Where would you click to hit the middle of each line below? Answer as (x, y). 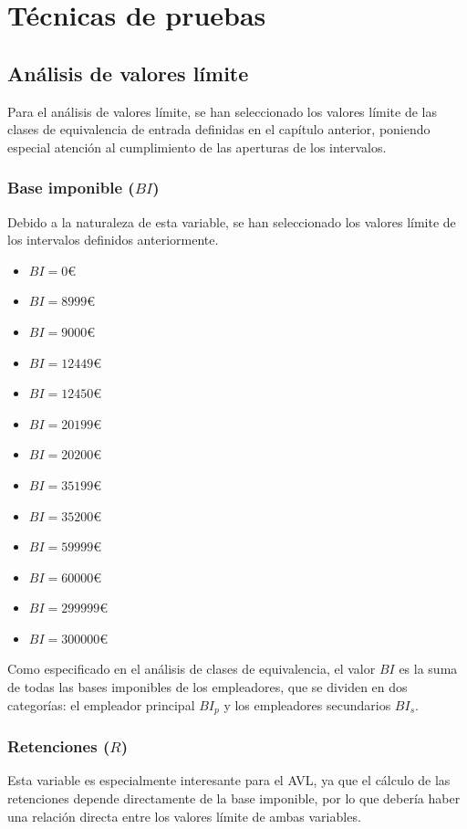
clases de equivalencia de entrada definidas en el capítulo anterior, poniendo (219, 129)
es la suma (428, 669)
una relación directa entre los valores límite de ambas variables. (184, 816)
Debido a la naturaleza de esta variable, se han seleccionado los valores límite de (232, 221)
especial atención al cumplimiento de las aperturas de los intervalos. (197, 147)
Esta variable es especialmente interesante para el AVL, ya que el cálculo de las (229, 780)
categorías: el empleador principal (101, 704)
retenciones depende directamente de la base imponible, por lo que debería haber (234, 798)
